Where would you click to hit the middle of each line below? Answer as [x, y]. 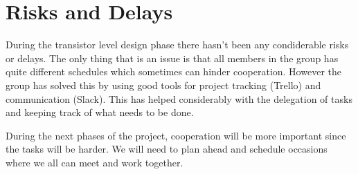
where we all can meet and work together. [95, 162]
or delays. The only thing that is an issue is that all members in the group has [172, 58]
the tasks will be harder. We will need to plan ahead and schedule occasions [167, 149]
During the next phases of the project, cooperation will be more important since [176, 135]
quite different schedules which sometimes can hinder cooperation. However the [173, 71]
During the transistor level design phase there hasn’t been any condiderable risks [177, 45]
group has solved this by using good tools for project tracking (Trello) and [163, 85]
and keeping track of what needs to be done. [100, 112]
